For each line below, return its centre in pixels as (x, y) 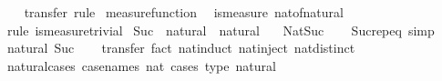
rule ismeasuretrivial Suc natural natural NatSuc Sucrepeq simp (221, 30)
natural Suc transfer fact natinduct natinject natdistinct (181, 48)
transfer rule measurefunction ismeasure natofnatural (184, 12)
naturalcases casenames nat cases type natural (141, 65)
